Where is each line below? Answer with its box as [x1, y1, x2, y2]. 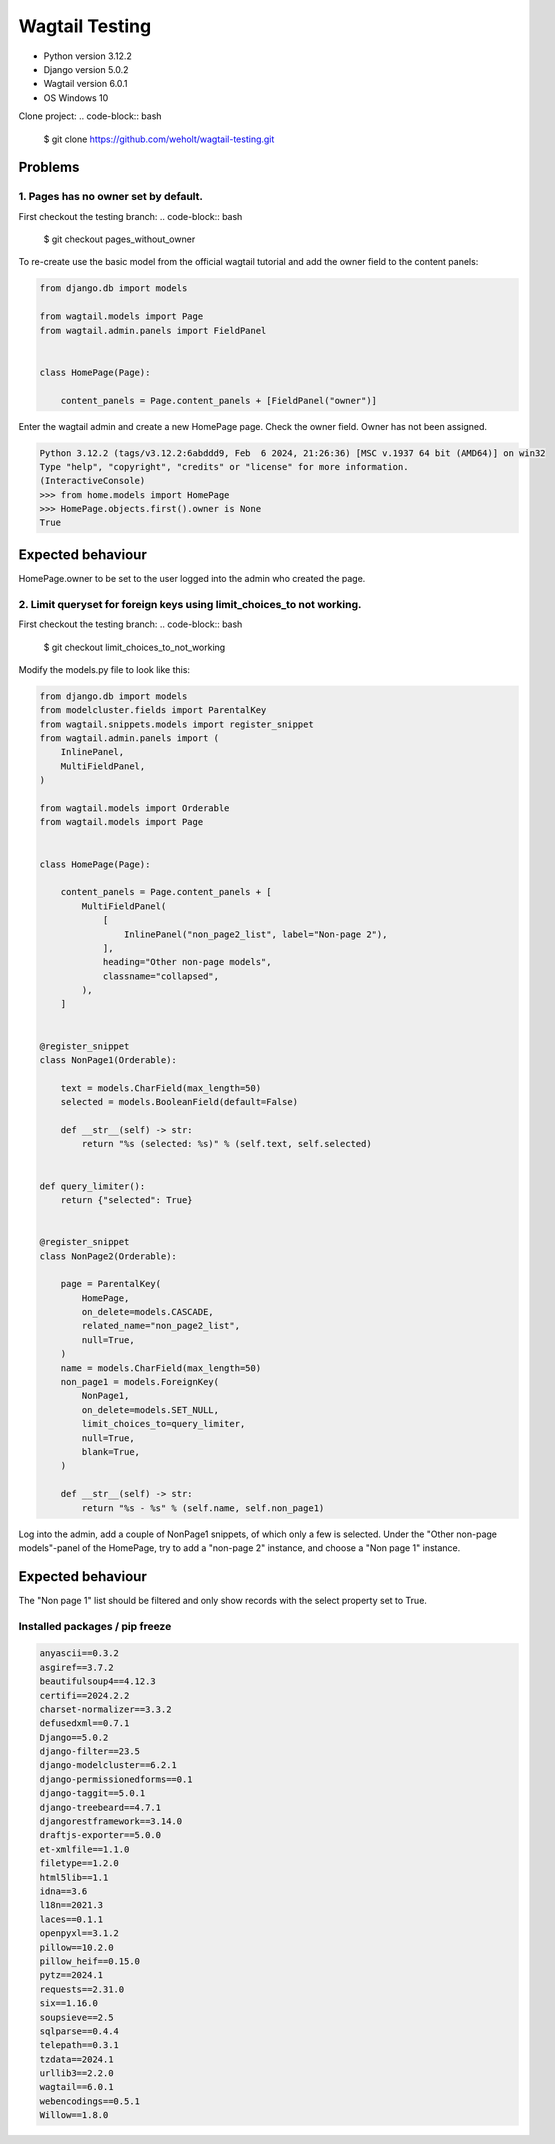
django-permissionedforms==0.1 [39, 1773, 194, 1785]
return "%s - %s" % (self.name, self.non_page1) [81, 1502, 325, 1514]
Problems [18, 159, 80, 176]
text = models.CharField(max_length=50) [60, 1082, 262, 1094]
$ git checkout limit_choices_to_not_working [43, 641, 226, 653]
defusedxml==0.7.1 [39, 1718, 130, 1729]
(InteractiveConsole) [39, 475, 146, 487]
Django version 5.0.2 [43, 63, 129, 75]
